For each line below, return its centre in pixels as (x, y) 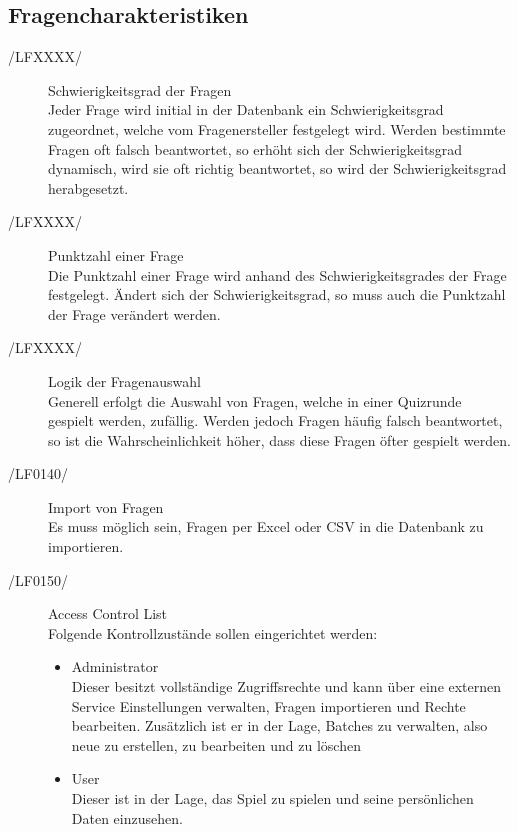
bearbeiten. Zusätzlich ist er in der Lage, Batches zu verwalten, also (279, 725)
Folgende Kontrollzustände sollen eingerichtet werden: (213, 632)
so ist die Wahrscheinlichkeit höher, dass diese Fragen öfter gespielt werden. (279, 439)
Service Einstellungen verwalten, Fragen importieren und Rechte (268, 705)
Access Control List (108, 613)
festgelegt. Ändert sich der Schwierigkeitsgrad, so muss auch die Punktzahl (277, 294)
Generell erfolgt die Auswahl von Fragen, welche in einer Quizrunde (255, 400)
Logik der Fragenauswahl (125, 380)
